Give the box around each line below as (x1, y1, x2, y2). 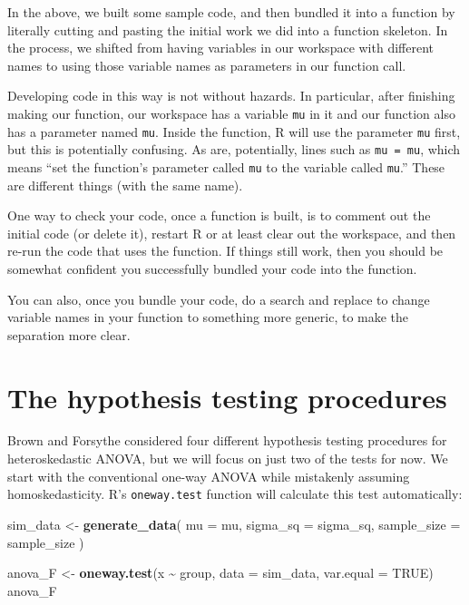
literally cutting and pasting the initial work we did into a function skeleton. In (7, 20, 448, 39)
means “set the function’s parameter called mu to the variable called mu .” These (7, 157, 445, 176)
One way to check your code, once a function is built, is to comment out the (7, 206, 431, 225)
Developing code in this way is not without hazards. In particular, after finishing (7, 86, 455, 105)
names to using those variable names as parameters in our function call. (7, 55, 406, 74)
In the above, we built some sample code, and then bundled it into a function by (7, 3, 455, 21)
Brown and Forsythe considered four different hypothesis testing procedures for (7, 431, 447, 450)
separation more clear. (7, 325, 131, 344)
